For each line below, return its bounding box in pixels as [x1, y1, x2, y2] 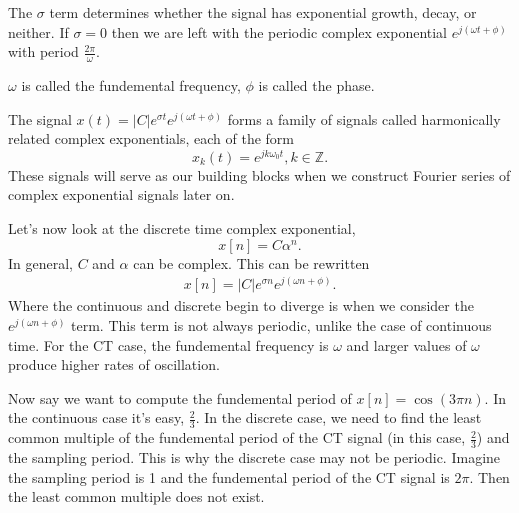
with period [8, 41, 79, 62]
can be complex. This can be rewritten [133, 252, 370, 273]
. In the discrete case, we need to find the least [195, 407, 482, 428]
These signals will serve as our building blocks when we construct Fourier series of [8, 164, 511, 185]
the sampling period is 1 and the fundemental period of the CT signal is [8, 466, 450, 487]
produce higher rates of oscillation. [8, 354, 220, 375]
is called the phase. [258, 75, 375, 96]
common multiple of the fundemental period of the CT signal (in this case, [8, 427, 466, 448]
